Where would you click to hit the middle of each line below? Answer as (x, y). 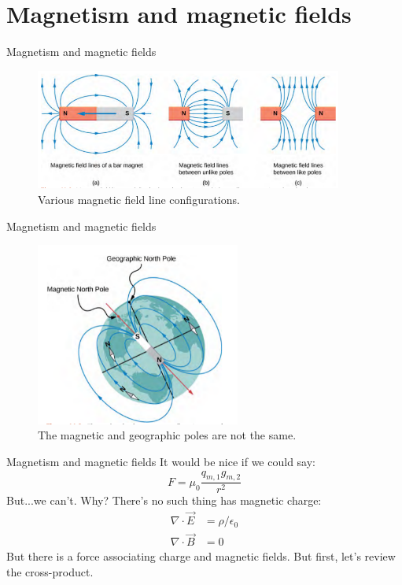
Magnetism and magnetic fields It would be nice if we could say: (161, 461)
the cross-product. (50, 572)
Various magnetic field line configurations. (139, 199)
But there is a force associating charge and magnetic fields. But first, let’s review (201, 556)
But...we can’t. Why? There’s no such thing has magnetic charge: (164, 500)
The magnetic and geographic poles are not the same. (167, 435)
